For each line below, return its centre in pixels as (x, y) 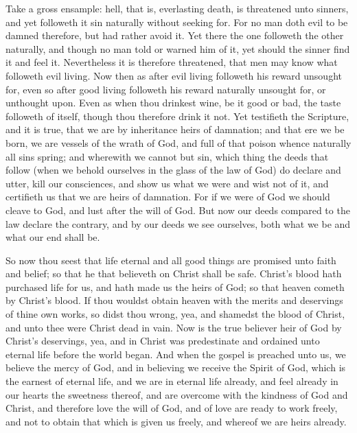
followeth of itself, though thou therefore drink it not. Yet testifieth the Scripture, (177, 116)
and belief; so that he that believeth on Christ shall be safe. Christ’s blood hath (174, 273)
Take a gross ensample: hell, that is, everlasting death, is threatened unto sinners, (177, 8)
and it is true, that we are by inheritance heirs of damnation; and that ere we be (175, 129)
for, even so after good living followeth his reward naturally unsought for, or (166, 89)
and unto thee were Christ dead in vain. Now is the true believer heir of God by (174, 327)
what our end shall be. (53, 237)
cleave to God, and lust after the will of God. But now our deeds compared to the (178, 210)
